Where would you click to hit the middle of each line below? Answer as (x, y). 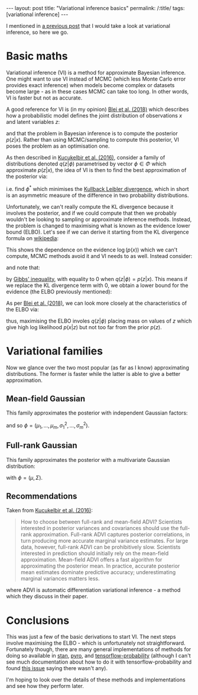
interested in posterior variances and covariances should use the (100, 528)
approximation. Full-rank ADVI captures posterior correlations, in (111, 534)
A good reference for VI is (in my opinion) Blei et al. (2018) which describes (98, 109)
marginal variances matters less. (60, 579)
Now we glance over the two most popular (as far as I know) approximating (98, 367)
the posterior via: (27, 176)
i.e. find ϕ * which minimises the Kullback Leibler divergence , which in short (98, 188)
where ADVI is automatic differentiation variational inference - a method (93, 590)
